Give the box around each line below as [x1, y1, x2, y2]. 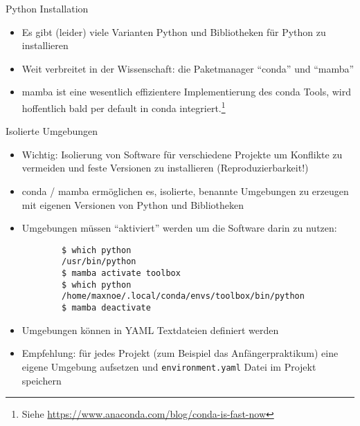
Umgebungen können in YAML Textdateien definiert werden [21, 322, 279, 337]
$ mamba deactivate [62, 303, 151, 313]
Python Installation [6, 1, 89, 15]
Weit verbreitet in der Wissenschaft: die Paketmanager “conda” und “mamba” [21, 61, 354, 75]
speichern [21, 373, 62, 387]
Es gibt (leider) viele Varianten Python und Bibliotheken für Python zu [21, 24, 326, 39]
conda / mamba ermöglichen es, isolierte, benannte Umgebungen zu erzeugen [21, 184, 349, 198]
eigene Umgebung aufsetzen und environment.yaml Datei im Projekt [21, 359, 316, 373]
